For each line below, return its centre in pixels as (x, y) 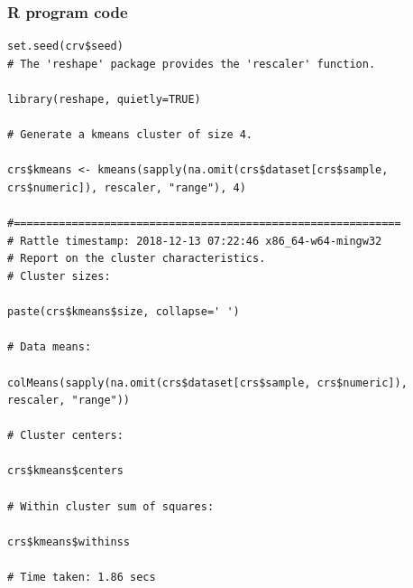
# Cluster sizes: (59, 276)
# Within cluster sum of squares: (111, 506)
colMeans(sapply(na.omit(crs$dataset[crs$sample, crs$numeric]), (207, 383)
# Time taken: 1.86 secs (82, 578)
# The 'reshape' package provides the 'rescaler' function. (192, 64)
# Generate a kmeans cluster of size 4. (130, 135)
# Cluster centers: (65, 436)
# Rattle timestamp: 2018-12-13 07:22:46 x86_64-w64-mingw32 (195, 241)
